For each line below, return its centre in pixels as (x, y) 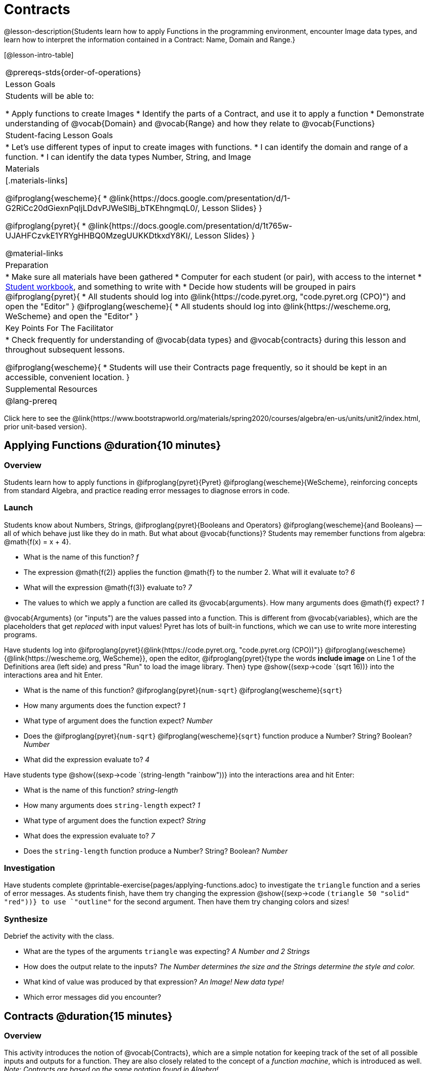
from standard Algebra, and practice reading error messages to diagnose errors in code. (147, 490)
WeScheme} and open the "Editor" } (72, 316)
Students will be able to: (50, 96)
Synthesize (26, 919)
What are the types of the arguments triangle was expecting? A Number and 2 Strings (167, 952)
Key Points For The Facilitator (60, 328)
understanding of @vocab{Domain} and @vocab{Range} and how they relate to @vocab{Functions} (190, 123)
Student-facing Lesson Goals (59, 135)
